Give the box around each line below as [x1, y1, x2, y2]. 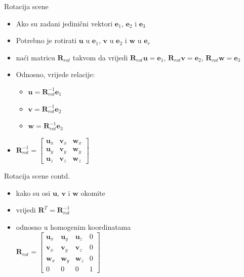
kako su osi [16, 187, 51, 198]
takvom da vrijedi [72, 52, 128, 62]
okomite [80, 187, 105, 198]
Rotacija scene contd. [4, 170, 70, 181]
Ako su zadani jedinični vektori [16, 18, 113, 28]
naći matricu [16, 52, 55, 62]
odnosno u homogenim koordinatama [16, 222, 131, 232]
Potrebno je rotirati [16, 35, 77, 46]
